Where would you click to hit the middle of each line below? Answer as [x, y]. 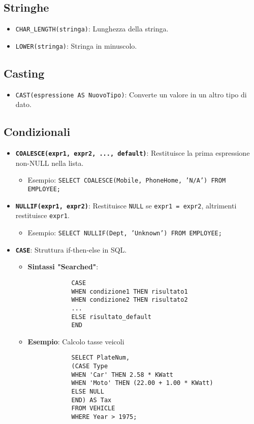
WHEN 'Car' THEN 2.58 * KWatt [122, 375]
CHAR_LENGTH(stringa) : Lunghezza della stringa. [92, 29]
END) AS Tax [91, 400]
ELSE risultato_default [111, 317]
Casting [24, 73]
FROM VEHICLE [93, 409]
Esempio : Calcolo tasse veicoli [76, 341]
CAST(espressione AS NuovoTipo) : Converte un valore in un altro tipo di [131, 94]
